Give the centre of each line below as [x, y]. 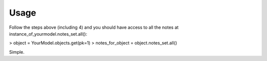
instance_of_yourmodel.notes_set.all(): [48, 34]
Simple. [17, 52]
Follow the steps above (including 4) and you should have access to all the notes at [94, 27]
